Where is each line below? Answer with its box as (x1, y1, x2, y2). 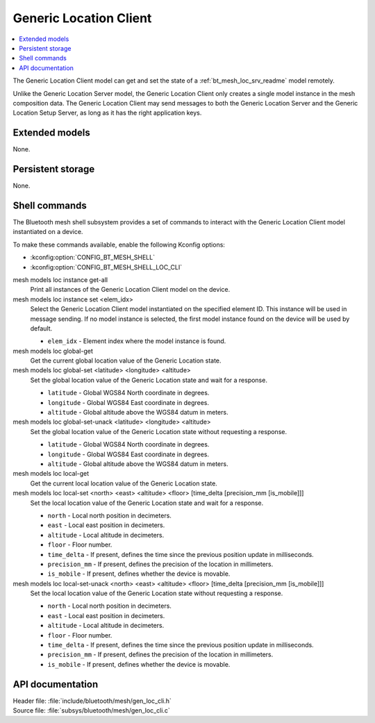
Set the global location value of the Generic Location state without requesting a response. (30, 427, 287, 435)
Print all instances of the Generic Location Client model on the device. (30, 285, 231, 294)
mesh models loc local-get (12, 469, 90, 478)
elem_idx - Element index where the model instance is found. (47, 337, 226, 345)
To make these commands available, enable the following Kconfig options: (12, 240, 226, 249)
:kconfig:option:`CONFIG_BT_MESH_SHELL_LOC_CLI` (30, 263, 183, 271)
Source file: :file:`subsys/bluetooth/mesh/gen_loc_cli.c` (12, 706, 170, 715)
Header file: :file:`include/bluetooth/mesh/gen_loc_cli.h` (12, 697, 172, 705)
